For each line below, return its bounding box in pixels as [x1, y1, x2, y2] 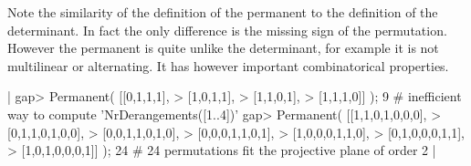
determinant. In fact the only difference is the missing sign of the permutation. [7, 20, 447, 39]
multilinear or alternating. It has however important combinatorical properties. [7, 56, 449, 75]
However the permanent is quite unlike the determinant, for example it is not [7, 38, 439, 57]
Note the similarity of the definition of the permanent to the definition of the [7, 3, 438, 21]
